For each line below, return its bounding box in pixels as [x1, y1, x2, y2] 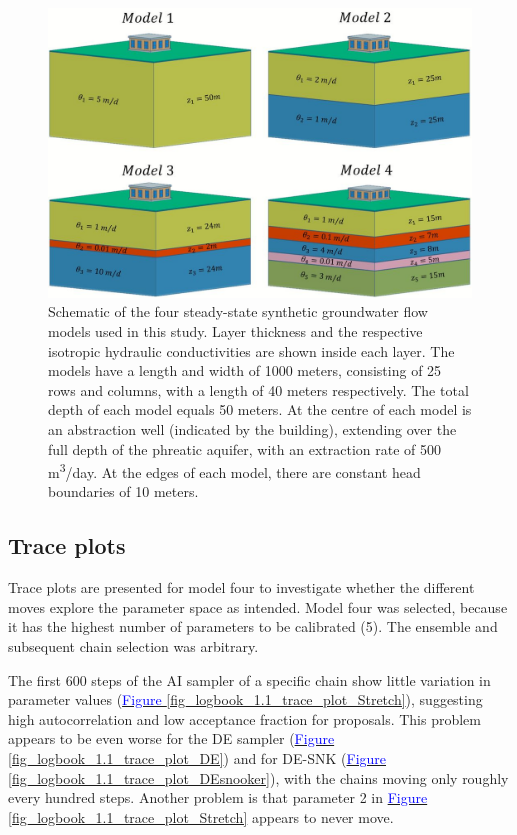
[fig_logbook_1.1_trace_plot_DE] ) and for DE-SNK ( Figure [8, 747, 387, 768]
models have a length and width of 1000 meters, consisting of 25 [48, 360, 442, 381]
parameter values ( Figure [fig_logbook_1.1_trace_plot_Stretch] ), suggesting [8, 689, 483, 710]
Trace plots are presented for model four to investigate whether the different [8, 577, 475, 598]
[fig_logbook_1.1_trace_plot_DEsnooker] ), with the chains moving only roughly [8, 767, 509, 788]
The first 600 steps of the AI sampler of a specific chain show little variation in [8, 669, 491, 690]
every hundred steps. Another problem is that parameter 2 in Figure [8, 787, 428, 808]
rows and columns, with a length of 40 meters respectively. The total [48, 379, 469, 400]
